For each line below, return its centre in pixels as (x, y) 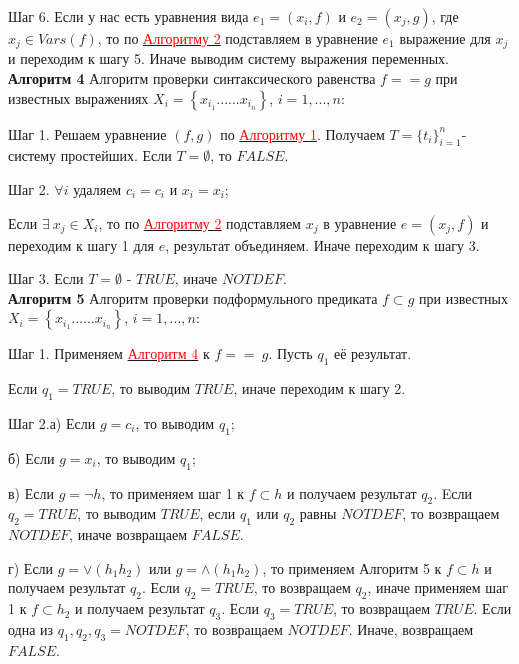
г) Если (31, 567)
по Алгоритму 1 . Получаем (302, 133)
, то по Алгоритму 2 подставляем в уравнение (237, 38)
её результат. (373, 353)
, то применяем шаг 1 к (173, 492)
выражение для (445, 38)
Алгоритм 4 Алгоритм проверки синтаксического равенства (192, 78)
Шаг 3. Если (46, 278)
